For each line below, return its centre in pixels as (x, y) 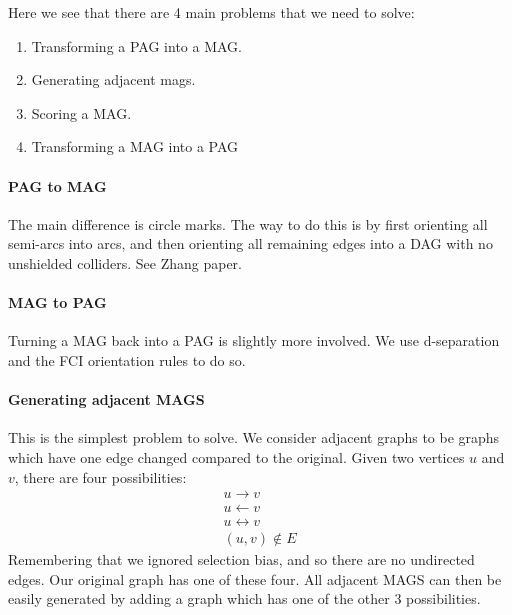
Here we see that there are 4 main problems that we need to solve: (211, 12)
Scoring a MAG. (81, 112)
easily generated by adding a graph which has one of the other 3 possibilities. (244, 598)
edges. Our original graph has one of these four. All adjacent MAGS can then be (255, 578)
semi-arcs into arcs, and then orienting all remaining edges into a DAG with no (250, 243)
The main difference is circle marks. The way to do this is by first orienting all (248, 223)
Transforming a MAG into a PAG (135, 146)
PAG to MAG (57, 185)
